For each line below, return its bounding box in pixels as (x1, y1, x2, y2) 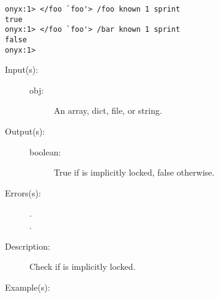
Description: (5, 239, 50, 252)
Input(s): (5, 63, 39, 76)
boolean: (29, 145, 61, 158)
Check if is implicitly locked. (29, 260, 136, 273)
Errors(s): (5, 186, 41, 199)
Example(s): (5, 280, 50, 293)
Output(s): (5, 125, 45, 138)
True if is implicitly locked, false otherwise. (54, 166, 215, 179)
